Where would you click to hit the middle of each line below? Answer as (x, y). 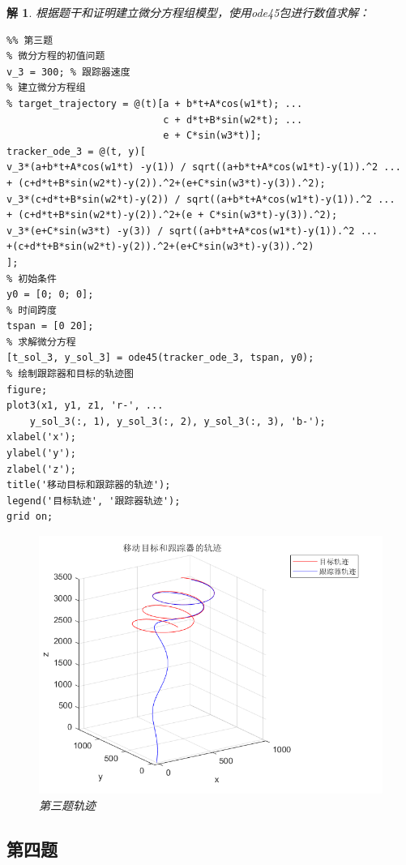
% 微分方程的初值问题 (56, 56)
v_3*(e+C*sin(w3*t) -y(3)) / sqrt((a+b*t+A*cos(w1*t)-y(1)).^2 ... (192, 231)
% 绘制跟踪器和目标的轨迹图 (71, 374)
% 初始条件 (32, 278)
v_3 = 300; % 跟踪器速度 (68, 72)
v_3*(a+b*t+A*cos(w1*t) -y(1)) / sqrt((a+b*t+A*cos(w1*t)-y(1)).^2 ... (204, 167)
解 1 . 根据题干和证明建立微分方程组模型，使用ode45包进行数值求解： (188, 12)
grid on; (30, 517)
